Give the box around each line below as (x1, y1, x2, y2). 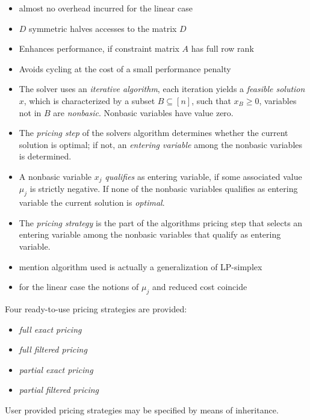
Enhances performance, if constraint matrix (19, 42, 179, 55)
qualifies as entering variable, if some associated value (105, 170, 302, 182)
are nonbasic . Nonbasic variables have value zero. (53, 106, 234, 119)
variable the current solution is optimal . (19, 196, 165, 209)
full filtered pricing (19, 343, 87, 356)
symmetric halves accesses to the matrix (29, 22, 177, 34)
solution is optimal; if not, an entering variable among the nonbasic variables (19, 138, 303, 150)
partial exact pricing (19, 363, 93, 375)
